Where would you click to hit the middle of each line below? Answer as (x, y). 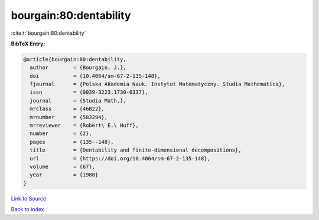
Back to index (27, 209)
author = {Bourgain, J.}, (78, 68)
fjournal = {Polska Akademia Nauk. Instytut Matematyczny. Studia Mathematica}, (157, 84)
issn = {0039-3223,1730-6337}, (89, 92)
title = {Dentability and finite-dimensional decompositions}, (136, 150)
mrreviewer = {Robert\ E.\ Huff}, (84, 126)
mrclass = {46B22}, (67, 109)
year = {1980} (64, 175)
